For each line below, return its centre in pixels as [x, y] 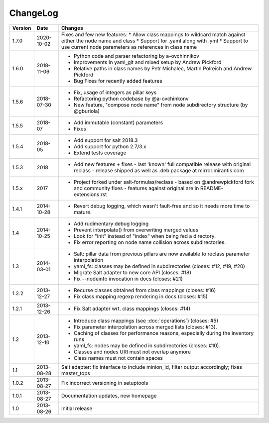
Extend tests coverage [100, 153]
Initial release [77, 408]
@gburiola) [87, 111]
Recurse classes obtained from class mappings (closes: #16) [145, 290]
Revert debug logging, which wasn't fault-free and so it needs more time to [162, 206]
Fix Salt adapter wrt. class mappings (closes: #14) [132, 309]
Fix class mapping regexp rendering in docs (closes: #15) [141, 296]
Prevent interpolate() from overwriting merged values [136, 230]
